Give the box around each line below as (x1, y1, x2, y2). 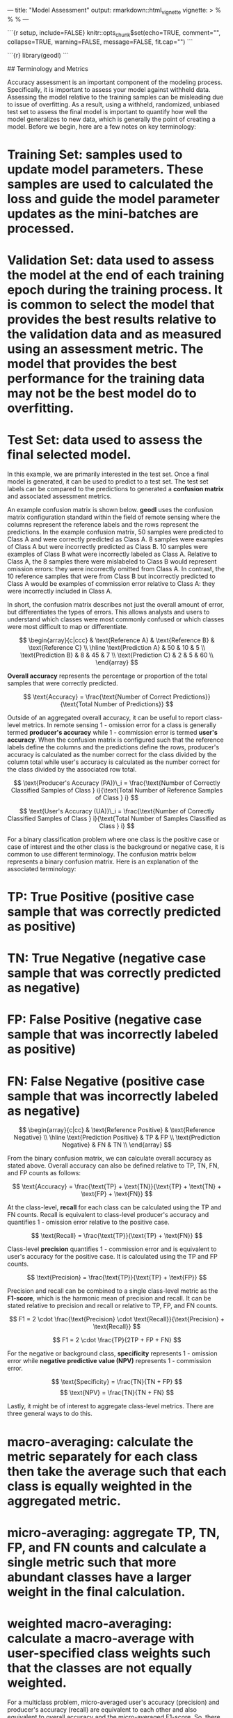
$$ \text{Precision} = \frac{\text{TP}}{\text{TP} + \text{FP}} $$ (26, 1273, 207, 1282)
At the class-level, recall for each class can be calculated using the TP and (7, 1203, 222, 1211)
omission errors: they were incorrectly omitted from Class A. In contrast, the (7, 564, 225, 573)
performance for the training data (7, 370, 205, 386)
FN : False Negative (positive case (7, 1073, 205, 1089)
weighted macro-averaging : (7, 1616, 172, 1631)
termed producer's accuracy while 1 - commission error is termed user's (7, 728, 218, 736)
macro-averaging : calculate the (7, 1433, 193, 1449)
